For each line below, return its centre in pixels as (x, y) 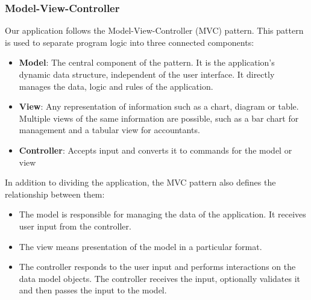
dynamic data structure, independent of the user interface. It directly (147, 74)
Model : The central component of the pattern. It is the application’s (147, 62)
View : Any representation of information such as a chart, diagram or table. (159, 106)
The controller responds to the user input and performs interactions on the (157, 267)
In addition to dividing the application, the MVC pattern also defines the (140, 182)
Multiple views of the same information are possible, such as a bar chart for (159, 118)
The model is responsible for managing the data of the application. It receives (162, 214)
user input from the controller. (75, 226)
